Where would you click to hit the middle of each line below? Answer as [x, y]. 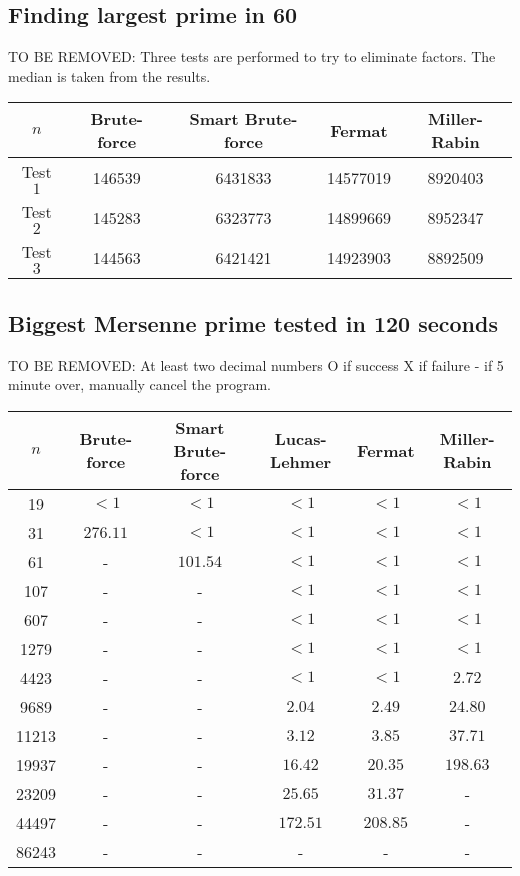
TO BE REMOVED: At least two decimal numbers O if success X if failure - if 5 [256, 364]
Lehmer [301, 462]
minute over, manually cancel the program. [140, 384]
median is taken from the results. [109, 75]
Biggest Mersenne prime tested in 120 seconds [253, 322]
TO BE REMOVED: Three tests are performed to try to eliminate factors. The [252, 56]
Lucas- [300, 439]
